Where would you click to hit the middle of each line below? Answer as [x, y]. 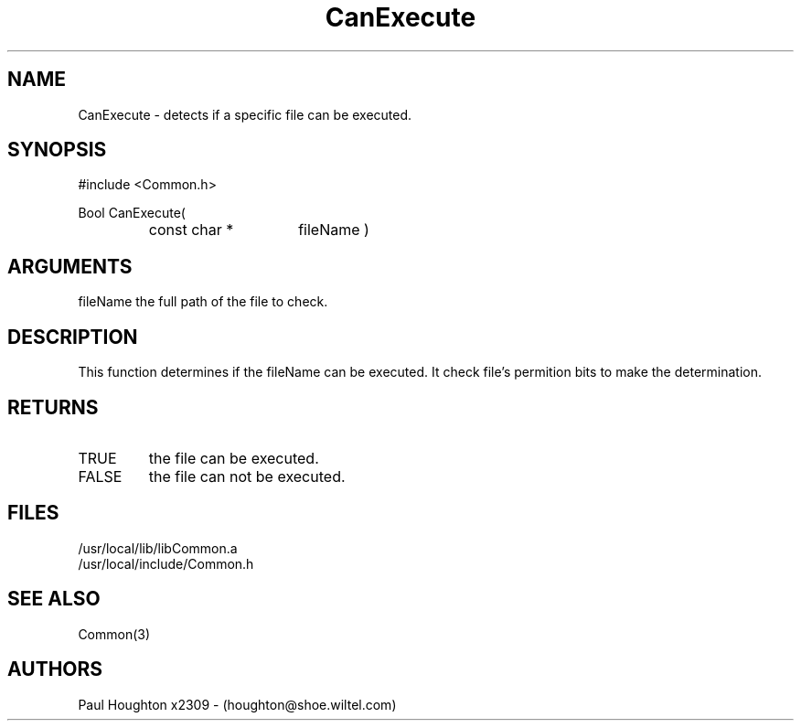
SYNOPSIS [57, 150]
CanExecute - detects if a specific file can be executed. [245, 114]
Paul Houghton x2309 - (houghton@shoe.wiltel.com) [237, 704]
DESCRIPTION [73, 337]
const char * [191, 230]
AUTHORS [55, 669]
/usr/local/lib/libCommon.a [158, 548]
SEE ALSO [54, 599]
